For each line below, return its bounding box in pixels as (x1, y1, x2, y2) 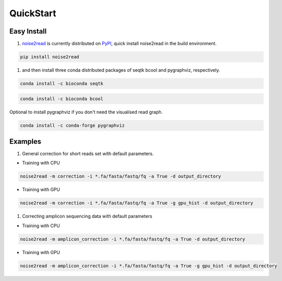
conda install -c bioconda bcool (20, 96, 104, 102)
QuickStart (9, 8, 56, 19)
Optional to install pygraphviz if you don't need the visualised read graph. (9, 109, 163, 115)
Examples (9, 137, 42, 146)
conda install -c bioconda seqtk (20, 81, 104, 86)
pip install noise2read (20, 54, 80, 60)
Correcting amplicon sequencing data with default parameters (22, 213, 152, 220)
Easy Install (9, 27, 47, 36)
